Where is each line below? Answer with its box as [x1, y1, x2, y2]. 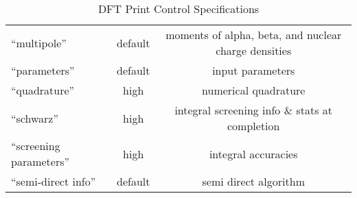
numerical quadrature [202, 82, 306, 98]
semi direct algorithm [202, 173, 305, 189]
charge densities [216, 42, 292, 58]
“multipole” [11, 34, 67, 51]
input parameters [212, 62, 295, 78]
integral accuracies [209, 145, 298, 162]
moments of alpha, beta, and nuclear [165, 27, 342, 42]
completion [227, 118, 280, 134]
